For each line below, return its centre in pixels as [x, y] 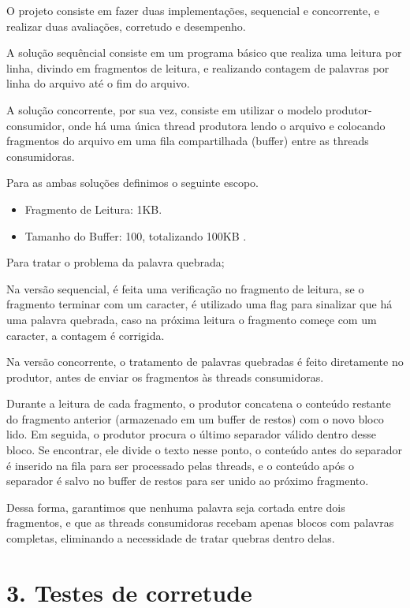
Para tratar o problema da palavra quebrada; [116, 262]
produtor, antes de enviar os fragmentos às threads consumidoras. [165, 377]
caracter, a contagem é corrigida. [86, 335]
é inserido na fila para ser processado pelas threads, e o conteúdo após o [180, 465]
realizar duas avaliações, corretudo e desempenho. [126, 26]
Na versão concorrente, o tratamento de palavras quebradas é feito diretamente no [205, 362]
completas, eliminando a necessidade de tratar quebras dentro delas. [171, 538]
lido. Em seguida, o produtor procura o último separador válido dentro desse [192, 434]
